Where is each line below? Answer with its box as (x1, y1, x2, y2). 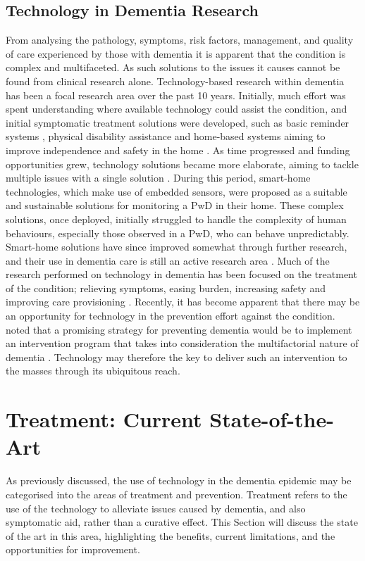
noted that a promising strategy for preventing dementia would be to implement (6, 322, 352, 336)
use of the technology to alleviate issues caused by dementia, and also (6, 500, 306, 515)
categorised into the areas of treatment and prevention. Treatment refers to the (6, 486, 347, 501)
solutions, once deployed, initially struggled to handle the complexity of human (6, 211, 347, 226)
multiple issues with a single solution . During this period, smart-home (6, 170, 311, 185)
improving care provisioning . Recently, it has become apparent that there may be (6, 294, 360, 309)
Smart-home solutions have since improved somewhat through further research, (6, 239, 347, 254)
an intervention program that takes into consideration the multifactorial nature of (6, 336, 359, 351)
